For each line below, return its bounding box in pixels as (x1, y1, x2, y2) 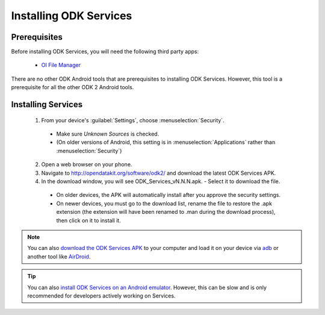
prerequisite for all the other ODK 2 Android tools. (11, 84, 134, 91)
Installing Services (11, 99, 83, 110)
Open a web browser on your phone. (41, 161, 132, 168)
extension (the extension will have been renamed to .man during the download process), (56, 208, 276, 216)
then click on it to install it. (56, 217, 122, 224)
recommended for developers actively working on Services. (27, 292, 176, 299)
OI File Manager (41, 61, 81, 69)
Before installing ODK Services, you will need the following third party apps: (11, 48, 199, 55)
